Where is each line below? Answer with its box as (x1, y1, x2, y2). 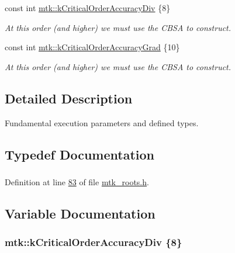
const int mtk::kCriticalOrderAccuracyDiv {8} (5, 2, 171, 13)
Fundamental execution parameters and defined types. (5, 116, 199, 129)
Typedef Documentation (5, 145, 154, 163)
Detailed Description (5, 89, 133, 107)
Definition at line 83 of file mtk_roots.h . (5, 175, 149, 188)
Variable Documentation (5, 204, 155, 222)
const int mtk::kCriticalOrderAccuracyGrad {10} (5, 41, 180, 53)
